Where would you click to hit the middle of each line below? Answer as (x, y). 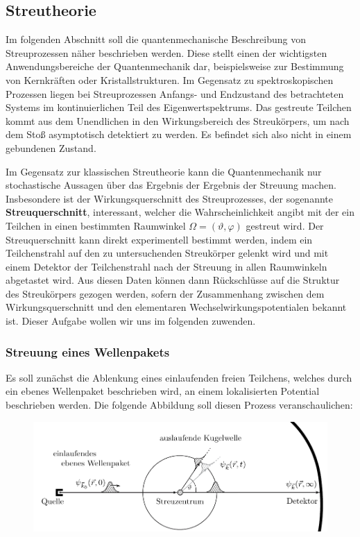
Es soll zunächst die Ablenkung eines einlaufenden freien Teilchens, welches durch (179, 377)
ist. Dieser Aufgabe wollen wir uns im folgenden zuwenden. (131, 321)
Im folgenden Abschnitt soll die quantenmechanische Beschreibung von (156, 39)
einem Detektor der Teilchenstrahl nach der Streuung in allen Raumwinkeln (166, 266)
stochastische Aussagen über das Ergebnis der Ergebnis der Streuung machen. (171, 185)
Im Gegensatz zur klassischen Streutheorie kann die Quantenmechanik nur (164, 171)
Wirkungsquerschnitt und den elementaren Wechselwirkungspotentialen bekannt (176, 307)
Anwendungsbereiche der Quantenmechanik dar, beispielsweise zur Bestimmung (175, 66)
